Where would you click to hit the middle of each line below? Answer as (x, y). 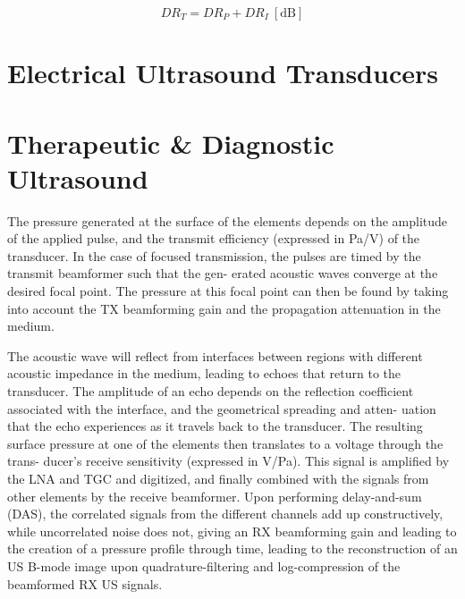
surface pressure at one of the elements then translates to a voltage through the (225, 443)
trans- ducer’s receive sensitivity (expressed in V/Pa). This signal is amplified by (228, 461)
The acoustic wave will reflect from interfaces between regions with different (215, 355)
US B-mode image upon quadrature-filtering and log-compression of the (204, 565)
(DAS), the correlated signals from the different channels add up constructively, (225, 514)
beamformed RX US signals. (85, 583)
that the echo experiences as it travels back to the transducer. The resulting (215, 426)
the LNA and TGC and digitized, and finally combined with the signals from (218, 478)
